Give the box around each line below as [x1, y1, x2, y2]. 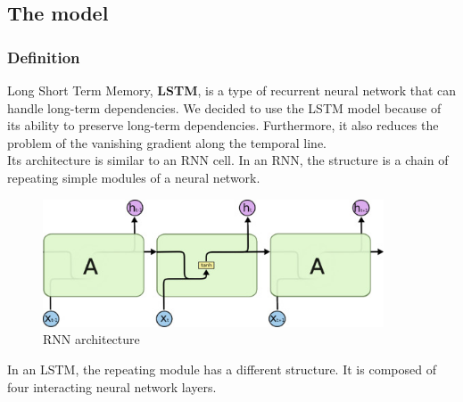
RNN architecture [43, 330, 140, 349]
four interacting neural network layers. [7, 377, 217, 396]
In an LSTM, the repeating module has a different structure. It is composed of [7, 360, 436, 379]
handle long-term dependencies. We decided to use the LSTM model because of [7, 98, 442, 117]
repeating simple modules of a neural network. [7, 168, 260, 186]
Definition [7, 45, 80, 68]
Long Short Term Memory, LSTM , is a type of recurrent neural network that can [7, 81, 457, 99]
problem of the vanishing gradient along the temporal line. [7, 133, 327, 152]
